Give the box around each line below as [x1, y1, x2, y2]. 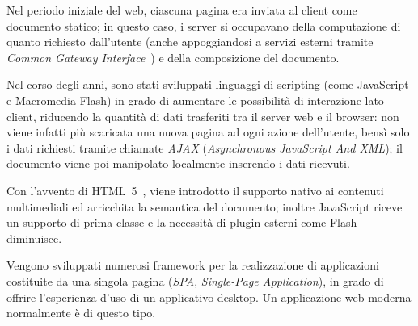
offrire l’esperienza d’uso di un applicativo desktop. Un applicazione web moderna [6, 288, 412, 305]
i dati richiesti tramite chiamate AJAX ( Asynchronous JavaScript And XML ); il [6, 139, 403, 156]
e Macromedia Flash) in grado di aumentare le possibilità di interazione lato [6, 91, 384, 108]
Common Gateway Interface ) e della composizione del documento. [6, 48, 340, 65]
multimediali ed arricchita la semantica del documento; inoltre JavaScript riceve [6, 198, 403, 215]
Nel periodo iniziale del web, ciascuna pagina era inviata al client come [6, 2, 357, 18]
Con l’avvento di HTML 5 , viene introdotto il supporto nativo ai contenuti [6, 182, 384, 199]
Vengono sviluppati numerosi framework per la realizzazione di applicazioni [6, 257, 379, 274]
